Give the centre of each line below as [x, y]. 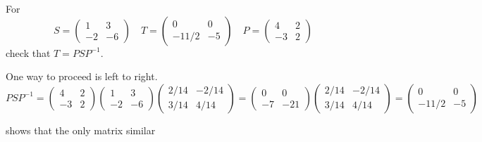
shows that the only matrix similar [81, 130]
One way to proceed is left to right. [82, 76]
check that [28, 52]
